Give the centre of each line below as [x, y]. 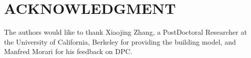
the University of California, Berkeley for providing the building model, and [120, 41]
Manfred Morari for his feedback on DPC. [68, 51]
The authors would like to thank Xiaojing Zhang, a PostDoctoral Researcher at [125, 32]
